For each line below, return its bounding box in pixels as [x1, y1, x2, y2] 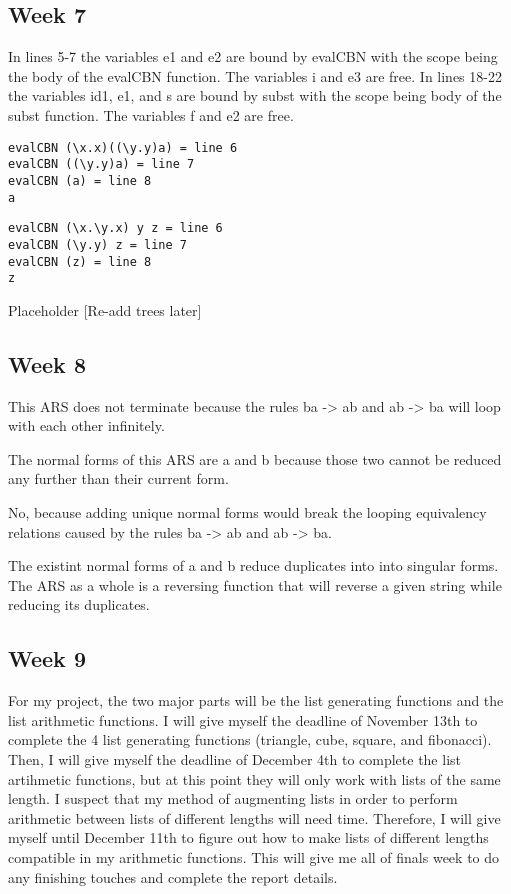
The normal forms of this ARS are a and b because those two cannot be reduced [8, 448, 502, 469]
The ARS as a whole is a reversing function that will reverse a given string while [8, 574, 502, 595]
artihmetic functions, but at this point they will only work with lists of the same [8, 768, 501, 789]
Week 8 [8, 348, 86, 379]
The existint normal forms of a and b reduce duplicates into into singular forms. [8, 555, 499, 576]
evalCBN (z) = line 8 [8, 254, 152, 269]
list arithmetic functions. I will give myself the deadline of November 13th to [8, 709, 478, 730]
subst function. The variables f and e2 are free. [8, 104, 294, 125]
